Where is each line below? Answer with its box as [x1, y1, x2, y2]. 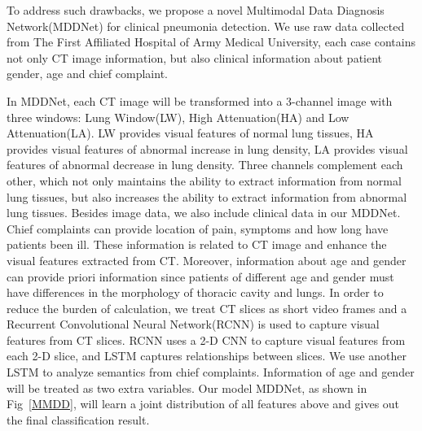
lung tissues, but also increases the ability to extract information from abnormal [7, 188, 407, 205]
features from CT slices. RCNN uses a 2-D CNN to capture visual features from [7, 331, 406, 348]
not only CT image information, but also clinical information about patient [7, 49, 383, 66]
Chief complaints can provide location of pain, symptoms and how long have [7, 220, 389, 237]
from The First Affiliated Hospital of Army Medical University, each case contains [7, 33, 415, 50]
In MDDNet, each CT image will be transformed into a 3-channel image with [7, 92, 393, 109]
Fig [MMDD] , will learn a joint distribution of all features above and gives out [7, 395, 400, 412]
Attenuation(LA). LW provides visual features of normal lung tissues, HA [7, 124, 374, 141]
